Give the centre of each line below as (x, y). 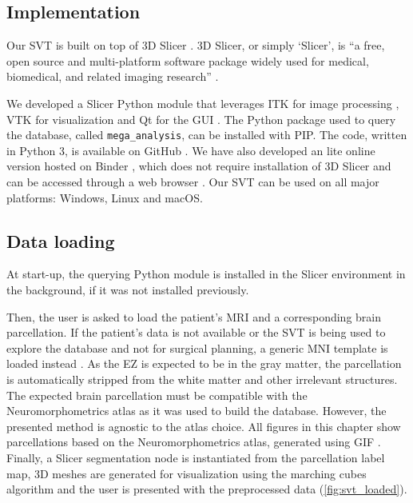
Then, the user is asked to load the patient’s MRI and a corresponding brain (194, 316)
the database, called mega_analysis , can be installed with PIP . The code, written (207, 135)
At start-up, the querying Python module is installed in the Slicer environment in (206, 274)
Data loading (61, 240)
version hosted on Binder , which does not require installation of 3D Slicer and (199, 166)
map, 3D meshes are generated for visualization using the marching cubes (187, 473)
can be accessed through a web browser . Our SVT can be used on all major (193, 182)
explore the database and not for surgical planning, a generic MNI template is (197, 347)
